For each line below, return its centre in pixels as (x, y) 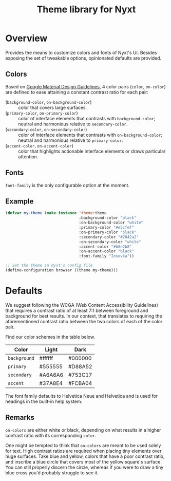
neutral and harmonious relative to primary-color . (71, 140)
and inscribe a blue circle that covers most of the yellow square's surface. (83, 461)
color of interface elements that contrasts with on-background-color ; (90, 135)
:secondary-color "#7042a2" (109, 237)
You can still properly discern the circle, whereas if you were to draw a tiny (84, 467)
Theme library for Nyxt (86, 10)
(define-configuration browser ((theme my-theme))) (62, 270)
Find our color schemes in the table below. (50, 337)
